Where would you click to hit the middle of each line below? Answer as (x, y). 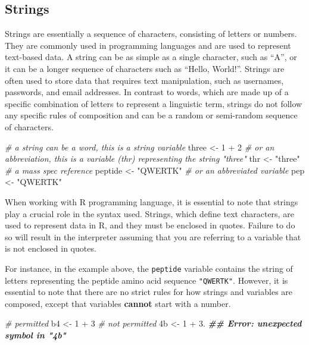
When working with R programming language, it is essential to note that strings (152, 201)
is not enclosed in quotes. (51, 248)
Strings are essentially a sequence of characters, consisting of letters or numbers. (151, 34)
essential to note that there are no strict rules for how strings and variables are (149, 292)
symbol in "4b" (35, 335)
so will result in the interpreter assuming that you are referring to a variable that (153, 236)
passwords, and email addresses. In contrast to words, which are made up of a (147, 92)
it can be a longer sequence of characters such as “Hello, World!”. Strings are (145, 68)
